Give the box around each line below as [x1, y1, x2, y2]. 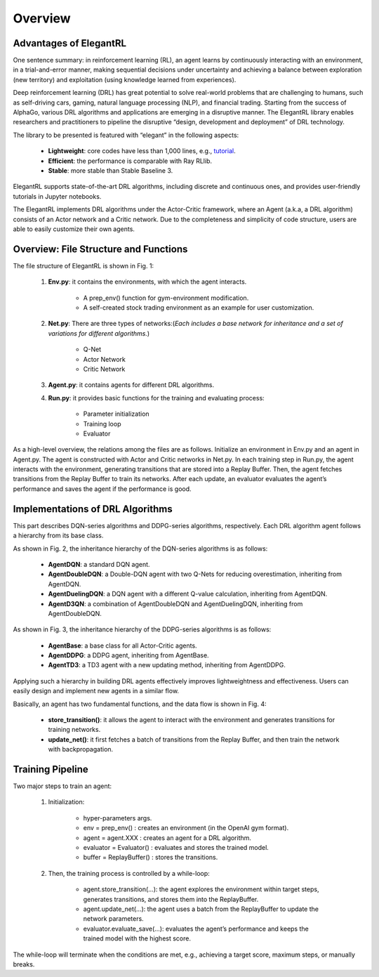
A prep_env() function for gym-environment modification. [83, 294, 249, 302]
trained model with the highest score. [83, 934, 191, 943]
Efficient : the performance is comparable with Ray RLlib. [48, 157, 213, 165]
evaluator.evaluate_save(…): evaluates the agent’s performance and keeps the [83, 924, 309, 933]
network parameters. [83, 914, 144, 923]
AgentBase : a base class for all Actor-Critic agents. [48, 641, 197, 650]
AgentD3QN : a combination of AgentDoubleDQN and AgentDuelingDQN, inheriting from [48, 599, 303, 608]
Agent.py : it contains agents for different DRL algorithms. [48, 381, 214, 389]
